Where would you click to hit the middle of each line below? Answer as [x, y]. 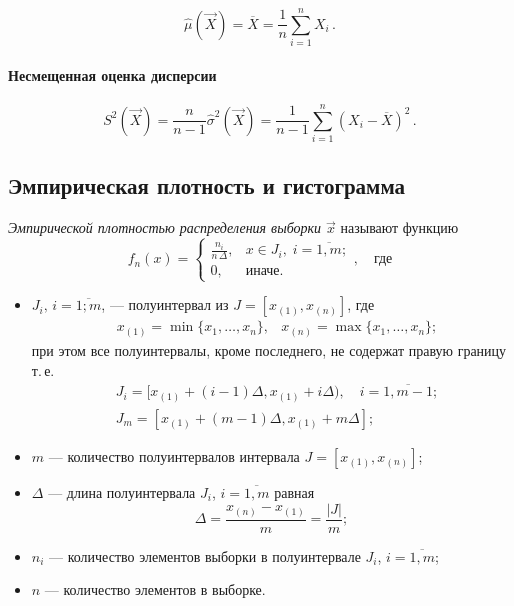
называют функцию [399, 227]
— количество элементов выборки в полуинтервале [205, 555]
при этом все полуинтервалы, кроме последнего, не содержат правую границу [269, 350]
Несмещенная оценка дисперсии [112, 74]
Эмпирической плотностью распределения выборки [165, 227]
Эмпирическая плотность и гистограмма [207, 185]
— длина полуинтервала [122, 492]
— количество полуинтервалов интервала [174, 456]
